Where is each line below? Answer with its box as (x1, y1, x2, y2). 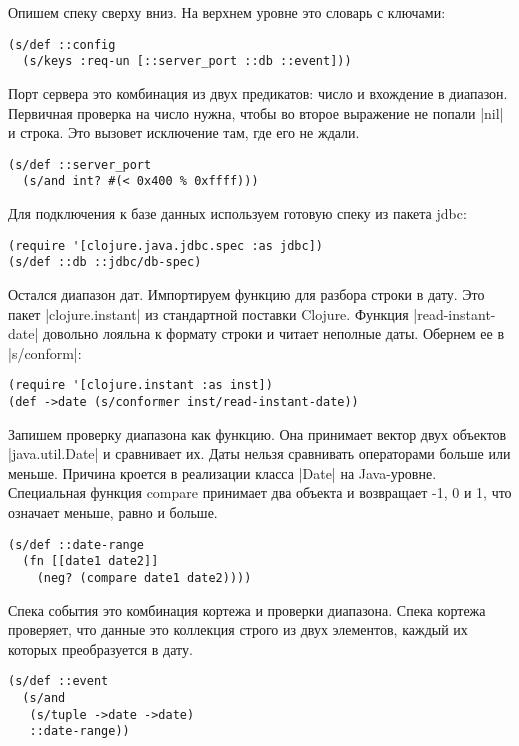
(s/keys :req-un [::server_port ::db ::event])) (22, 54, 352, 69)
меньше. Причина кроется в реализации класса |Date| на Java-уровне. (8, 462, 437, 483)
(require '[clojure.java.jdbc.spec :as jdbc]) (8, 238, 323, 253)
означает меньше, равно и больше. (8, 501, 218, 522)
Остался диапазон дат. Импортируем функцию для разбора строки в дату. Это (8, 283, 485, 304)
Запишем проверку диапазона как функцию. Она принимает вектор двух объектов (8, 423, 507, 444)
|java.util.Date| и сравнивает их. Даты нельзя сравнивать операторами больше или (8, 443, 511, 464)
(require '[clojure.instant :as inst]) (8, 378, 273, 393)
